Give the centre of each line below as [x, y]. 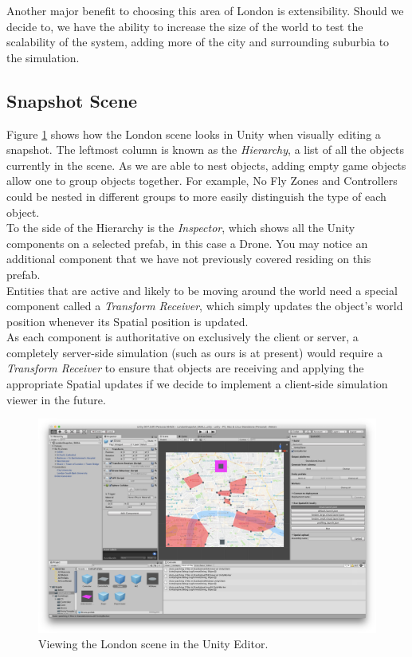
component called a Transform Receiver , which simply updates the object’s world [205, 306]
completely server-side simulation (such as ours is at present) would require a [195, 352]
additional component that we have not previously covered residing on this [189, 259]
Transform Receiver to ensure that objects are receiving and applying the [185, 368]
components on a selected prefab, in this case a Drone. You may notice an [187, 243]
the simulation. [43, 57]
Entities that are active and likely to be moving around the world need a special [202, 290]
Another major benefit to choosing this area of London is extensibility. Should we [205, 10]
